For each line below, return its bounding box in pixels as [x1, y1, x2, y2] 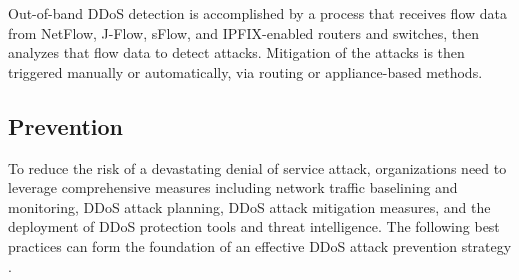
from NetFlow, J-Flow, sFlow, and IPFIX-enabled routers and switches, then [8, 22, 479, 43]
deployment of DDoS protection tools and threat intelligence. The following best [8, 216, 500, 237]
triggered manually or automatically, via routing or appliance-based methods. [8, 61, 483, 82]
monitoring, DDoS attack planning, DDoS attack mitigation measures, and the [8, 196, 491, 217]
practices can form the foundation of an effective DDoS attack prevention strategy [8, 235, 512, 256]
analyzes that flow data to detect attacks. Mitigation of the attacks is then [8, 42, 465, 63]
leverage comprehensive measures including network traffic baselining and [8, 177, 458, 198]
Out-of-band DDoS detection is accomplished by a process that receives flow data [8, 3, 507, 23]
